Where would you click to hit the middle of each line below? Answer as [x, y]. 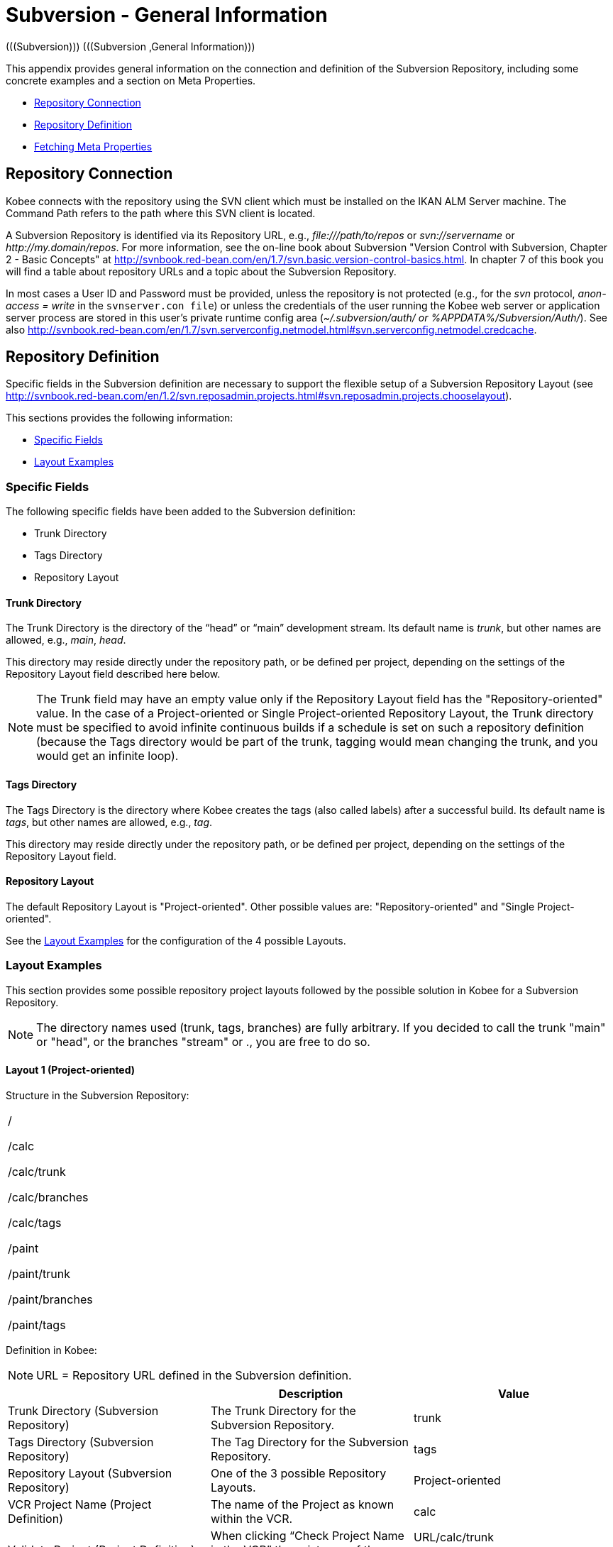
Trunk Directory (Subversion [83, 1410]
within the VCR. [252, 1518]
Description [311, 1393]
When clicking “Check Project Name [307, 1535]
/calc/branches [48, 1197]
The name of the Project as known [302, 1504]
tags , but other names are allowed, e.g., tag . [109, 822]
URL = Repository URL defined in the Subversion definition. [194, 1375]
